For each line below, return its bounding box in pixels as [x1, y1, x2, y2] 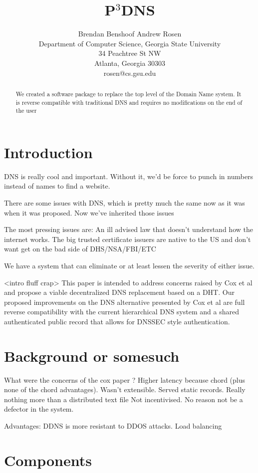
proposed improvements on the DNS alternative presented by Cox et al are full [4, 296, 245, 307]
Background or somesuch [4, 345, 180, 366]
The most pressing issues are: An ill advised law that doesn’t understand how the [4, 224, 253, 235]
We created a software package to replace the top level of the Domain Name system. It [15, 89, 242, 98]
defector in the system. [4, 404, 74, 414]
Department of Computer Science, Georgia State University [38, 38, 221, 48]
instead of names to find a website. [4, 181, 110, 191]
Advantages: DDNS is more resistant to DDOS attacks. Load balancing [4, 421, 222, 431]
